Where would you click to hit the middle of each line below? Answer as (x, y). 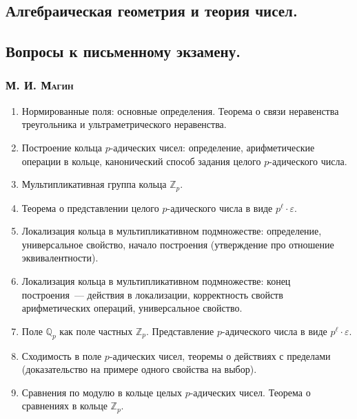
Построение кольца (62, 147)
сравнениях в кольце (64, 406)
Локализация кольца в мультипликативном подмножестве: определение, (172, 231)
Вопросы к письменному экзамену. (123, 51)
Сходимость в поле (62, 355)
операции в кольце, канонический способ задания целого (141, 161)
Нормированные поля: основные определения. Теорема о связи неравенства (180, 110)
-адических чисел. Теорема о (250, 392)
